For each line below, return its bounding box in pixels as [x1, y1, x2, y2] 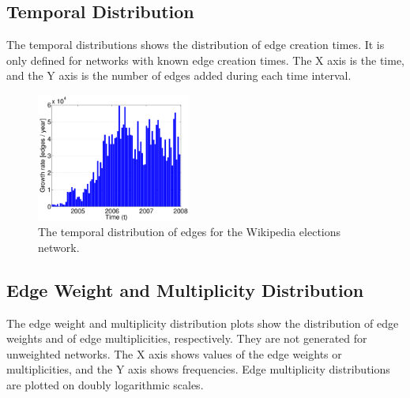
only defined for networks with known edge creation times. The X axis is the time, [6, 51, 404, 68]
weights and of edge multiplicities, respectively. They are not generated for [6, 330, 367, 347]
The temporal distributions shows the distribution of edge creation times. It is [6, 36, 385, 53]
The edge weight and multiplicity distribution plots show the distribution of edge [6, 314, 399, 331]
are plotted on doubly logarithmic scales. [6, 377, 204, 393]
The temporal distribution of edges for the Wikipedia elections [38, 223, 341, 240]
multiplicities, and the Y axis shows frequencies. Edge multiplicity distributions [6, 361, 390, 377]
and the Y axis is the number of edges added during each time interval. [6, 67, 352, 84]
